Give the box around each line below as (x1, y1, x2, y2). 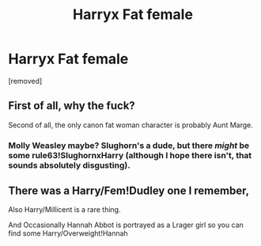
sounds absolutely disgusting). (8, 160, 130, 171)
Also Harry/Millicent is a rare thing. (8, 205, 121, 214)
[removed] (8, 76, 43, 85)
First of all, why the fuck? (8, 99, 136, 112)
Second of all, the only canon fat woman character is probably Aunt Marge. (8, 120, 253, 130)
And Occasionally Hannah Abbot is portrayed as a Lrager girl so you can (8, 220, 244, 230)
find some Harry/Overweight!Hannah (8, 229, 128, 238)
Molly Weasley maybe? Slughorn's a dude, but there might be (8, 140, 250, 151)
